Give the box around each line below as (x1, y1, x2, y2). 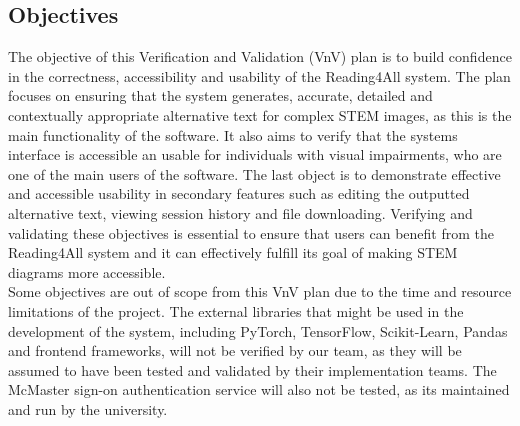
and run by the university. (8, 398, 168, 419)
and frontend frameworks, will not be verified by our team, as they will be (8, 340, 462, 361)
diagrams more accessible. (8, 261, 166, 282)
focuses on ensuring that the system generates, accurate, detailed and (8, 85, 433, 106)
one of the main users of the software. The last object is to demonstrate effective (8, 163, 501, 184)
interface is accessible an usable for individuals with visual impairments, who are (8, 144, 502, 165)
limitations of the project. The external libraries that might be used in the (8, 300, 464, 321)
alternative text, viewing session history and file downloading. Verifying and (8, 202, 473, 223)
